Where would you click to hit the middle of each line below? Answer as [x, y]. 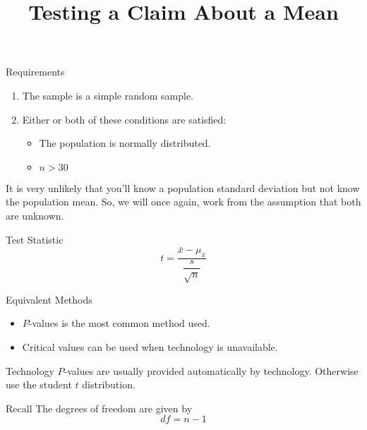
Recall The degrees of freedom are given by [99, 408]
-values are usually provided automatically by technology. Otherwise [211, 370]
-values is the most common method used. [119, 323]
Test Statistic [35, 239]
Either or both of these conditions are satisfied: [124, 119]
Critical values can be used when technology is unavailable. [150, 347]
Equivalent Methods [49, 299]
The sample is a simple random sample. [108, 95]
